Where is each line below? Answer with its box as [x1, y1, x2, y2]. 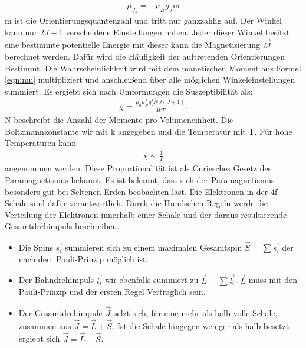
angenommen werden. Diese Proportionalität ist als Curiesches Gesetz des [5, 162, 272, 174]
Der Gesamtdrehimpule [18, 307, 103, 319]
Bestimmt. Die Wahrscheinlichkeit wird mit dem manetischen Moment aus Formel [5, 61, 301, 74]
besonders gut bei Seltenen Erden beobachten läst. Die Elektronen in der [5, 185, 268, 197]
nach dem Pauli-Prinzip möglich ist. [18, 252, 149, 265]
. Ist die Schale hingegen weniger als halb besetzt [112, 319, 289, 331]
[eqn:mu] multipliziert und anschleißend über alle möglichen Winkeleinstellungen [5, 73, 295, 86]
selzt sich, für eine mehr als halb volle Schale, [113, 307, 278, 319]
